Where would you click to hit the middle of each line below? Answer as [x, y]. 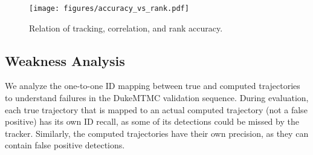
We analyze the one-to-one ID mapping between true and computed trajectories [153, 86]
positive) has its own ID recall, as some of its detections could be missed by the [152, 121]
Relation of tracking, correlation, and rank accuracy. [126, 28]
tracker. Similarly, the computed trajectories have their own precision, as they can [157, 133]
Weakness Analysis [65, 60]
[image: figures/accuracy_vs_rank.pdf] [109, 8]
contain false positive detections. [65, 145]
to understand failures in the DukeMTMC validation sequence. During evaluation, [157, 98]
